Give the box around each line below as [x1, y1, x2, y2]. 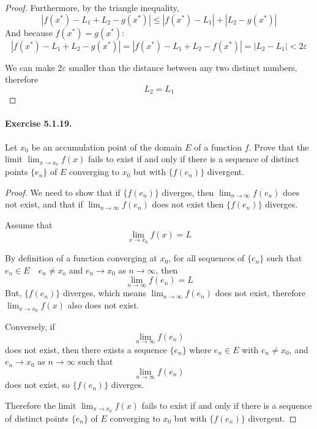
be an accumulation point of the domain [31, 140, 182, 153]
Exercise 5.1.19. [5, 117, 72, 130]
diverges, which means [62, 286, 146, 299]
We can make [5, 61, 55, 73]
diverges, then [162, 185, 214, 198]
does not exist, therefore [215, 286, 306, 299]
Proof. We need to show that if [5, 185, 121, 198]
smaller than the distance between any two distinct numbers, [69, 61, 297, 73]
